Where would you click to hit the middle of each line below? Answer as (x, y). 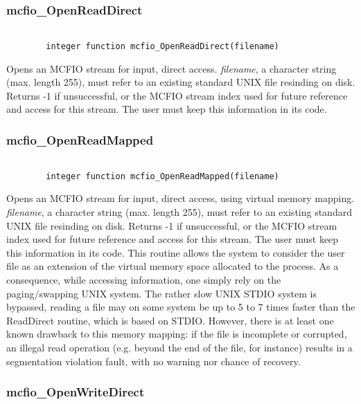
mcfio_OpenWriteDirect (76, 392)
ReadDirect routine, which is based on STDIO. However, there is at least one (170, 320)
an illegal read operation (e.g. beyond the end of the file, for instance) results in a (179, 347)
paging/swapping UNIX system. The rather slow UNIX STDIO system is (161, 293)
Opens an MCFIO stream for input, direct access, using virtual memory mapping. (180, 198)
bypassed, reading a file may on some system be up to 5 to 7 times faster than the (181, 307)
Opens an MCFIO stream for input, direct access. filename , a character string (171, 68)
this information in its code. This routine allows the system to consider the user (176, 252)
